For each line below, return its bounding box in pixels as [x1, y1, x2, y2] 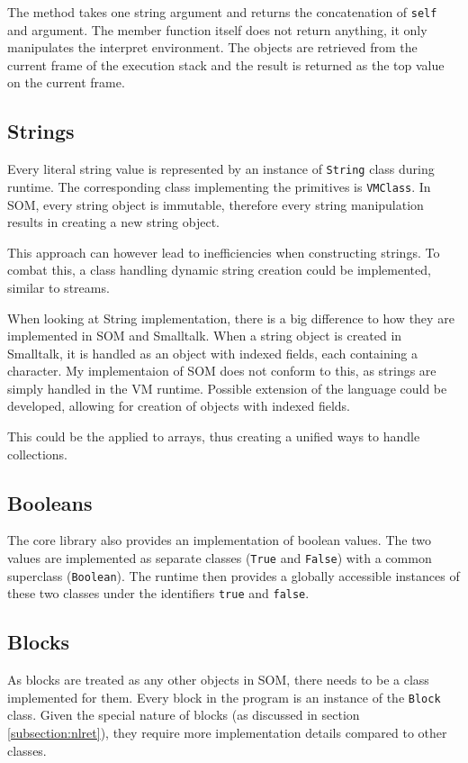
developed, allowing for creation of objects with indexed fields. [7, 396, 350, 415]
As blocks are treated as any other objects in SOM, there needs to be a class [7, 670, 429, 689]
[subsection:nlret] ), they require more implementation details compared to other [7, 723, 447, 742]
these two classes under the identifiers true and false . [7, 584, 310, 603]
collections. [7, 444, 67, 463]
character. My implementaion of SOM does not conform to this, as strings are [7, 361, 436, 380]
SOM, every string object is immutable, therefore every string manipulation [7, 195, 424, 213]
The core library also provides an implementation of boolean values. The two [7, 531, 431, 550]
